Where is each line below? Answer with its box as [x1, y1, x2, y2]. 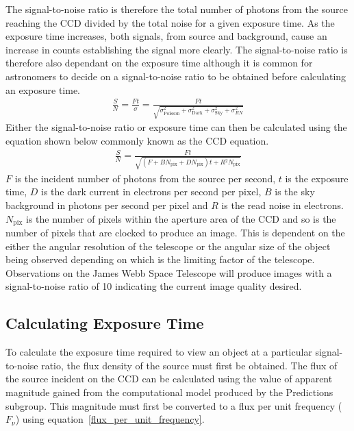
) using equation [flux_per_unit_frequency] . [15, 412, 205, 426]
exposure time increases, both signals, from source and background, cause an [5, 29, 327, 43]
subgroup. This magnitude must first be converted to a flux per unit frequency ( [5, 398, 342, 412]
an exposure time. [5, 82, 81, 97]
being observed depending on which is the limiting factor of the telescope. [5, 252, 315, 267]
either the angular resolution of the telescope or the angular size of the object [5, 238, 331, 253]
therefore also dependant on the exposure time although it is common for [5, 56, 313, 70]
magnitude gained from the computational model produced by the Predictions [5, 385, 333, 399]
